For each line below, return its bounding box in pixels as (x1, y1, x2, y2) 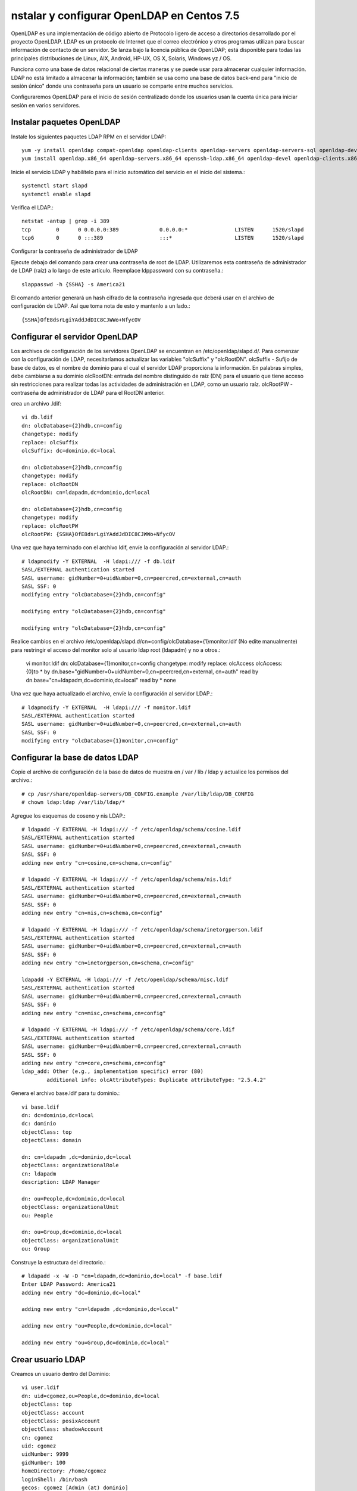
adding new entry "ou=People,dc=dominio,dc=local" (21, 1323, 173, 1329)
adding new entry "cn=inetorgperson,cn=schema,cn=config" (21, 960, 195, 966)
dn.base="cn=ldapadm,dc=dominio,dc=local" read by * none (26, 676, 177, 683)
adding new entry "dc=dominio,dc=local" (21, 1289, 141, 1296)
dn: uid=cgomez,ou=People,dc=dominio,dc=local (21, 1393, 160, 1399)
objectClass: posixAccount (21, 1417, 101, 1424)
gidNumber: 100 (21, 1459, 66, 1466)
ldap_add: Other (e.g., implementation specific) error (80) (21, 1068, 203, 1075)
